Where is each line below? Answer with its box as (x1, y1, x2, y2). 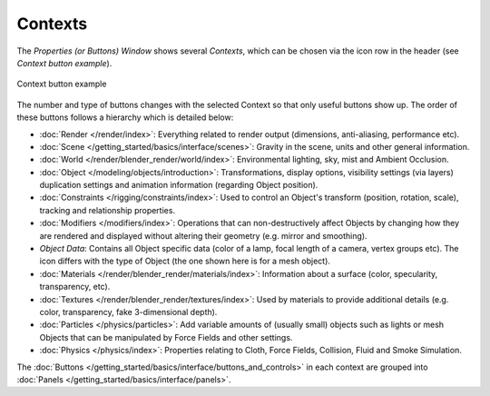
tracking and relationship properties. (39, 204, 176, 215)
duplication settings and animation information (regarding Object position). (39, 180, 318, 191)
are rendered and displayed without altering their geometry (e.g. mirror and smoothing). (39, 230, 367, 241)
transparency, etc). (39, 282, 111, 292)
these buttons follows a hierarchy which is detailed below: (16, 112, 234, 123)
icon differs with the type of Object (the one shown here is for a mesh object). (39, 255, 331, 267)
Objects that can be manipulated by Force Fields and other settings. (39, 332, 293, 342)
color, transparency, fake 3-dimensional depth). (39, 306, 218, 317)
